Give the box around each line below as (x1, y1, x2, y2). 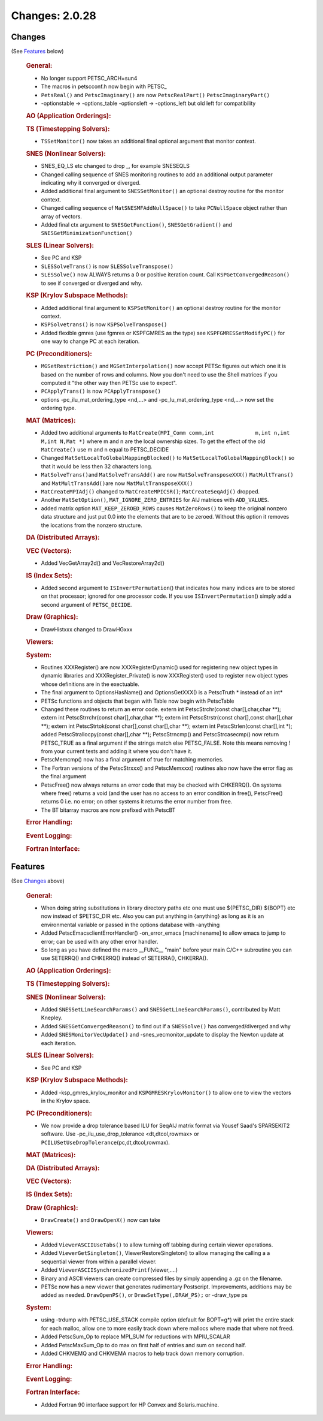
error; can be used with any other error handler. (41, 938, 159, 945)
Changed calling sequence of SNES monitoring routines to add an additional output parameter (41, 171, 273, 178)
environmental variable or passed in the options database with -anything (41, 921, 220, 928)
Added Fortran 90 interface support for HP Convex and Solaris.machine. (41, 1401, 220, 1408)
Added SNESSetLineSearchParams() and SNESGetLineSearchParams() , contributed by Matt (41, 1005, 281, 1013)
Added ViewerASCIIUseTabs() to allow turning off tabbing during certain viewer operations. (41, 1241, 273, 1248)
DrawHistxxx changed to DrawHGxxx (41, 625, 133, 633)
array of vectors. (41, 213, 82, 220)
